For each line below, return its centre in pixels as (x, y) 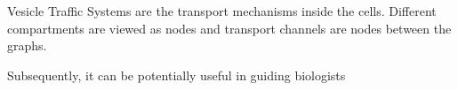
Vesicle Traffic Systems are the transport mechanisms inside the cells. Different (222, 11)
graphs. (27, 45)
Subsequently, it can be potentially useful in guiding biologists (177, 75)
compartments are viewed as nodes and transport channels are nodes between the (229, 28)
